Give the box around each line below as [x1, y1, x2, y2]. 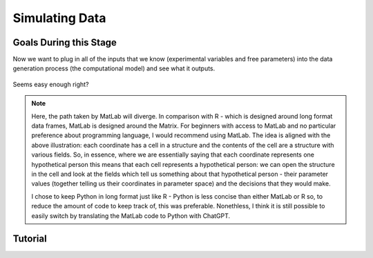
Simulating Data [12, 10, 106, 26]
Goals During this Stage [12, 37, 117, 48]
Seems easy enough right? [12, 80, 89, 88]
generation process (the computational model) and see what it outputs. [12, 64, 216, 72]
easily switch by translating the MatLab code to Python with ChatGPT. [31, 211, 231, 220]
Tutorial [12, 233, 48, 245]
